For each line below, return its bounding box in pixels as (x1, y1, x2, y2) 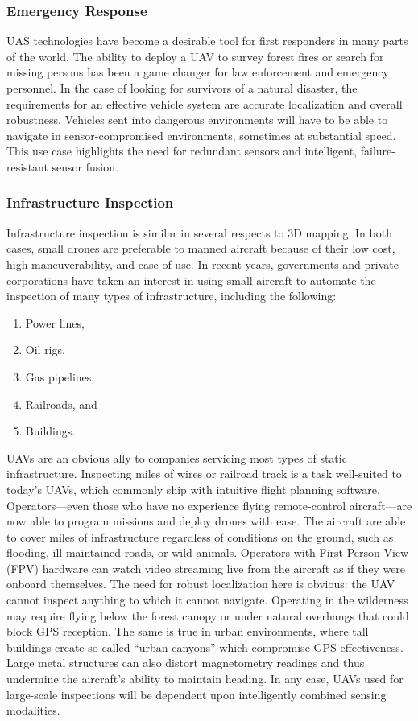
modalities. (6, 702, 60, 719)
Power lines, (25, 314, 85, 331)
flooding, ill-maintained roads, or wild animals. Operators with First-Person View (6, 544, 409, 561)
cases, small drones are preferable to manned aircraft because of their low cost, (6, 240, 395, 257)
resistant (6, 158, 48, 175)
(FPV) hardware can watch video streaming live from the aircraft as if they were (6, 559, 406, 576)
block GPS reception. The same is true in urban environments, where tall (6, 623, 369, 640)
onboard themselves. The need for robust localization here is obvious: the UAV (6, 575, 395, 592)
